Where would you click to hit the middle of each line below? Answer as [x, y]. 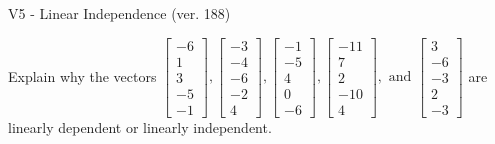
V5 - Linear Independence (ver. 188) [119, 13]
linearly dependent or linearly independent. [140, 126]
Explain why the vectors [82, 75]
